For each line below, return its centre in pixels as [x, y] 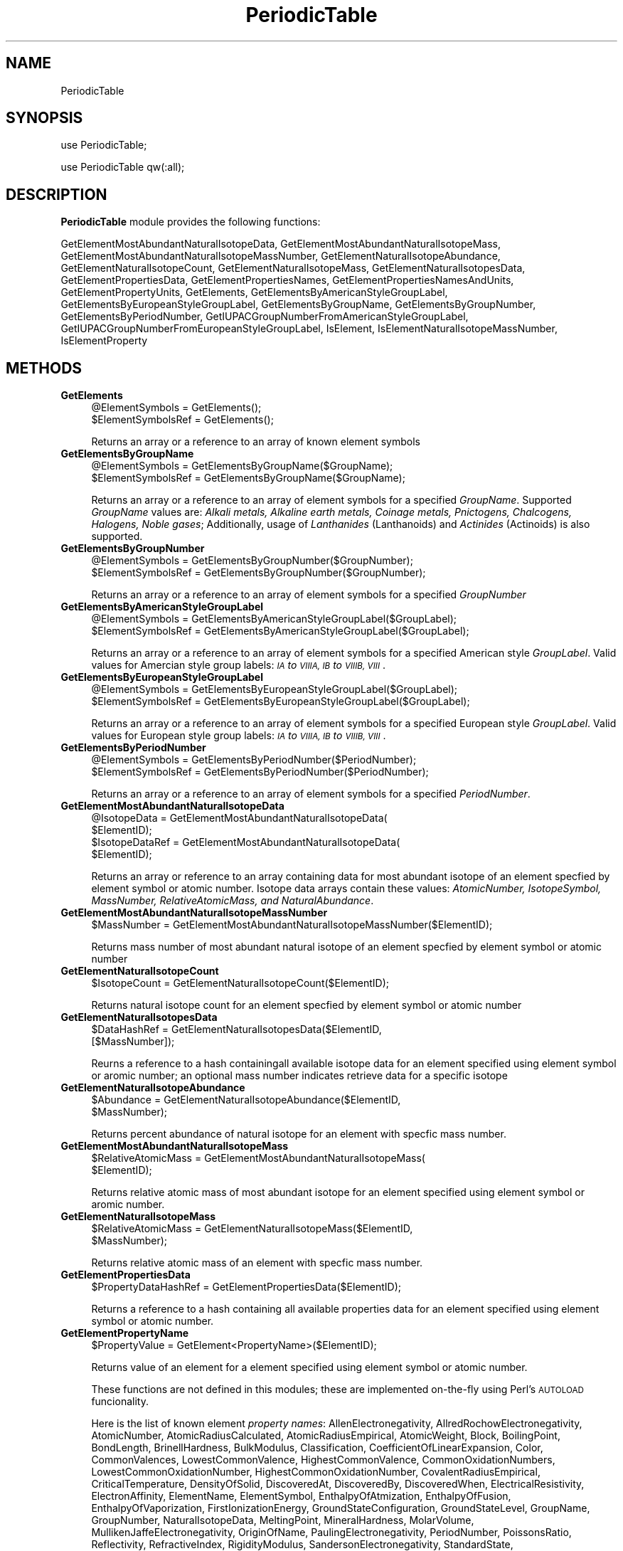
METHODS [44, 368]
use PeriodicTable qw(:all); [123, 167]
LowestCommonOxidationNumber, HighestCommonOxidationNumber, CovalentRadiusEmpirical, [316, 1472]
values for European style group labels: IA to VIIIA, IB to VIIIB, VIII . [239, 736]
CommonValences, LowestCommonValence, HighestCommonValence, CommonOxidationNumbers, [323, 1460]
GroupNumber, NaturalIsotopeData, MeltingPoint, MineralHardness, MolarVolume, [283, 1520]
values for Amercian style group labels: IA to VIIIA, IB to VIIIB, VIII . [239, 665]
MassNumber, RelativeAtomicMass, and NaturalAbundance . [233, 901]
